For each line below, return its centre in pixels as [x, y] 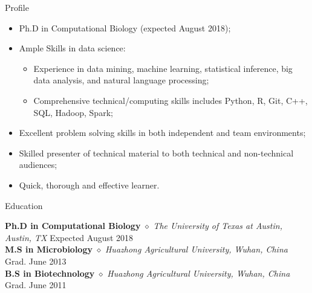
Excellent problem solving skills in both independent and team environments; [162, 133]
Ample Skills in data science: [72, 48]
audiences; [38, 165]
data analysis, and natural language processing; [121, 80]
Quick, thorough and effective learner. [89, 185]
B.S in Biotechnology [50, 273]
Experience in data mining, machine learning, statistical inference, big [163, 68]
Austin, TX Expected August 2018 [69, 237]
